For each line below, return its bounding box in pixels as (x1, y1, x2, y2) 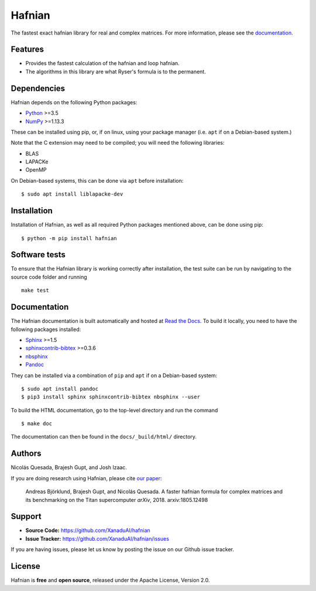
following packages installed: (11, 326, 81, 333)
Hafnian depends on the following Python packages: (11, 98, 138, 105)
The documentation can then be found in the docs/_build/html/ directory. (11, 433, 197, 440)
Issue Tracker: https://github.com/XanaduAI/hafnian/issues (25, 535, 170, 542)
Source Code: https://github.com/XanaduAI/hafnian (25, 527, 150, 534)
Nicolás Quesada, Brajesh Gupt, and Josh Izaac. (11, 464, 127, 471)
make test (21, 287, 49, 294)
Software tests (11, 250, 66, 260)
